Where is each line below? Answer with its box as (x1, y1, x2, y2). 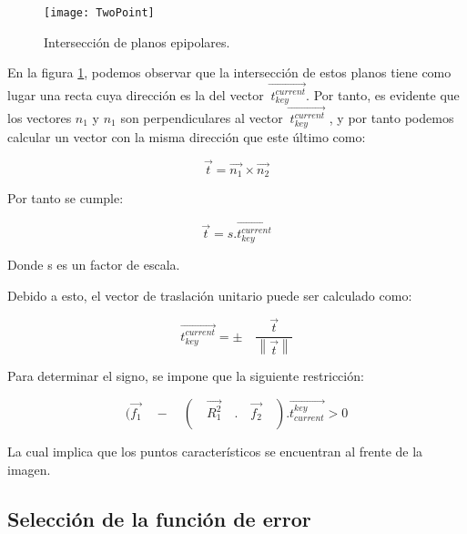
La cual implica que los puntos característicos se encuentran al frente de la (7, 442, 423, 460)
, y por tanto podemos (329, 108, 454, 128)
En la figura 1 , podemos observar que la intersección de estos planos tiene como (7, 63, 452, 82)
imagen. (7, 459, 51, 478)
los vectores (7, 108, 72, 128)
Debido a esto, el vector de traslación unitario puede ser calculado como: (7, 285, 412, 304)
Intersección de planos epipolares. (44, 32, 230, 51)
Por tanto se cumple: (7, 189, 124, 208)
